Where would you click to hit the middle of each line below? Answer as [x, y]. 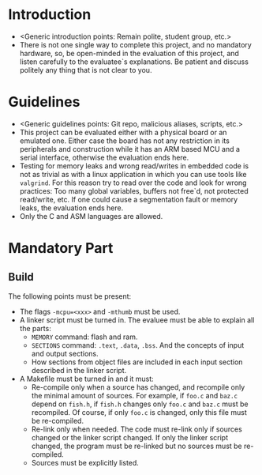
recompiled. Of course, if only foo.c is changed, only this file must [139, 412]
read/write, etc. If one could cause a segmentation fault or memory [129, 199]
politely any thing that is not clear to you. [86, 70]
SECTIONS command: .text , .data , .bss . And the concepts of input [138, 345]
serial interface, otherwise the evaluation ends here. [104, 157]
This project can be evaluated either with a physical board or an [123, 132]
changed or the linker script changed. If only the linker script [130, 437]
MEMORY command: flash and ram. [84, 337]
